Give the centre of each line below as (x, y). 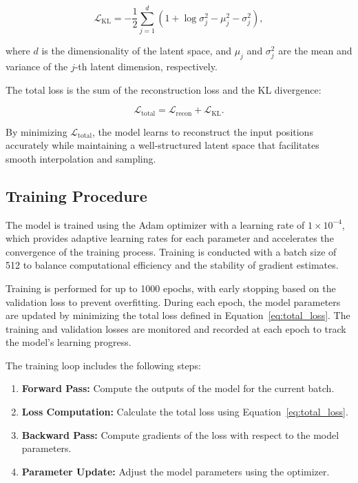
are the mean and (315, 51)
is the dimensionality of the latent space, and (136, 51)
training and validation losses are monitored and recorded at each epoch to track (176, 328)
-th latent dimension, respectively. (146, 66)
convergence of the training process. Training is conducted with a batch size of (171, 251)
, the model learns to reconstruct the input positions (203, 131)
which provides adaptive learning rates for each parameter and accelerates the (170, 238)
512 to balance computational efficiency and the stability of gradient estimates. (172, 265)
